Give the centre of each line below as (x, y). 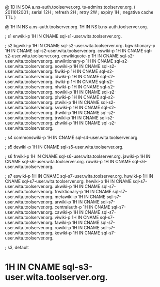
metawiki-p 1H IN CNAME (80, 197)
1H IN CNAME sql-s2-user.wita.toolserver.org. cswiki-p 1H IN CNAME (74, 51)
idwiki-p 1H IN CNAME (77, 76)
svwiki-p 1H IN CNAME (77, 107)
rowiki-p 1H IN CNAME (77, 228)
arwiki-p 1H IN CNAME (77, 202)
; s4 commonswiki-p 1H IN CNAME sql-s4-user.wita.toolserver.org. (72, 137)
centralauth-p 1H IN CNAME (82, 207)
